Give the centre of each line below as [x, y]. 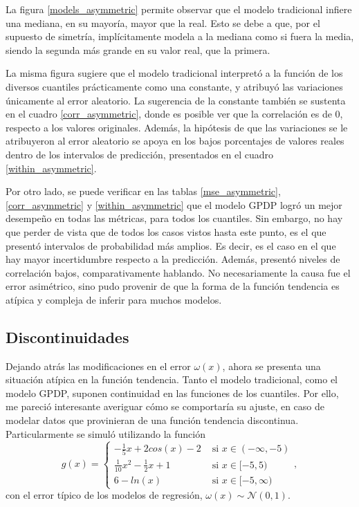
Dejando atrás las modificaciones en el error [98, 366]
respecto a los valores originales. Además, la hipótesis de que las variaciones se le [177, 127]
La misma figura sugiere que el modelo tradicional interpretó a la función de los [174, 73]
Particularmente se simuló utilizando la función [106, 433]
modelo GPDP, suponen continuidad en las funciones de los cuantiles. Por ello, [172, 393]
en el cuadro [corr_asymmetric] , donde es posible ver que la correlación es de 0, [174, 114]
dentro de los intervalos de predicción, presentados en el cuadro [140, 154]
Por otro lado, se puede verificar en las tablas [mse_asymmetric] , [143, 191]
